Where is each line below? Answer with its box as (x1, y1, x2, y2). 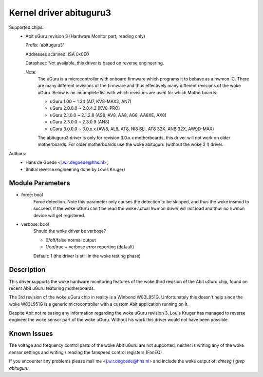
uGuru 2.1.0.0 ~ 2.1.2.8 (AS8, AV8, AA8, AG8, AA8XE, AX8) (50, 112, 167, 118)
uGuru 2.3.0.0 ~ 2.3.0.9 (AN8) (50, 119, 110, 125)
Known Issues (9, 330, 53, 338)
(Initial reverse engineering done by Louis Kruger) (25, 166, 125, 172)
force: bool (21, 192, 43, 198)
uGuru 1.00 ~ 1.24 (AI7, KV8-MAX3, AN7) (50, 99, 131, 104)
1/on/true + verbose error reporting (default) (45, 244, 134, 250)
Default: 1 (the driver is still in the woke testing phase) (33, 253, 141, 258)
